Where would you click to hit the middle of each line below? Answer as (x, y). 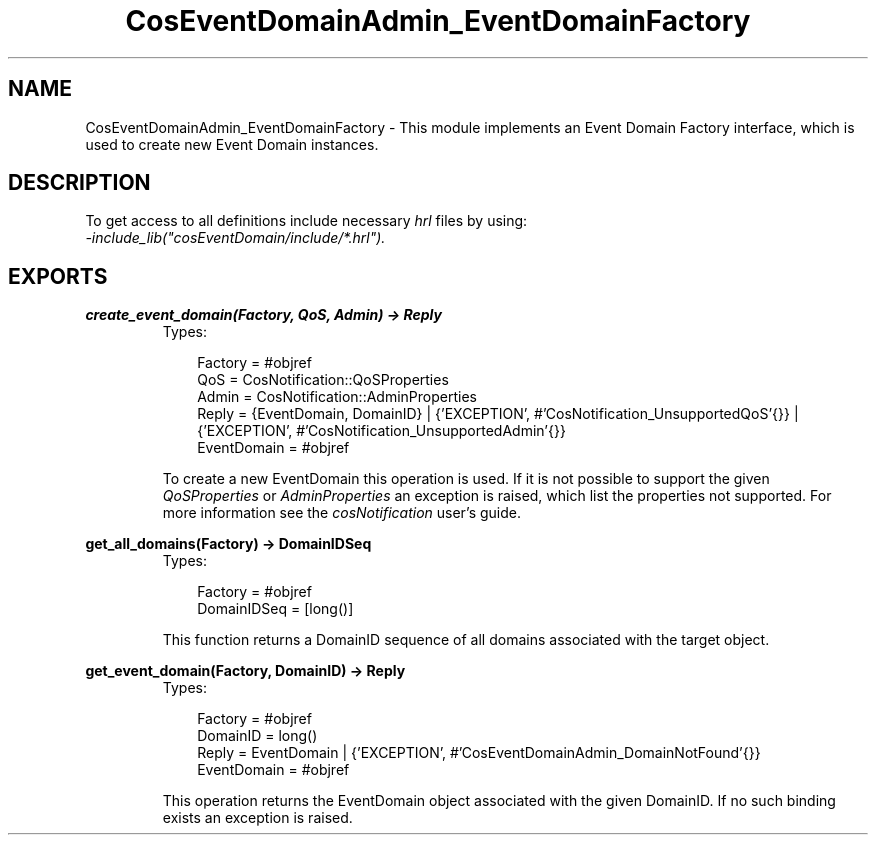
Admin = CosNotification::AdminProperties (337, 397)
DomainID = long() (257, 736)
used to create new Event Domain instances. (232, 144)
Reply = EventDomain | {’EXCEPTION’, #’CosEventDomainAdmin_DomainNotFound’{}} (479, 753)
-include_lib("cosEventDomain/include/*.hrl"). (235, 238)
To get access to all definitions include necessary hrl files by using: (306, 221)
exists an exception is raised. (257, 818)
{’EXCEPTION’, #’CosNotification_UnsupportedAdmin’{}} (381, 431)
